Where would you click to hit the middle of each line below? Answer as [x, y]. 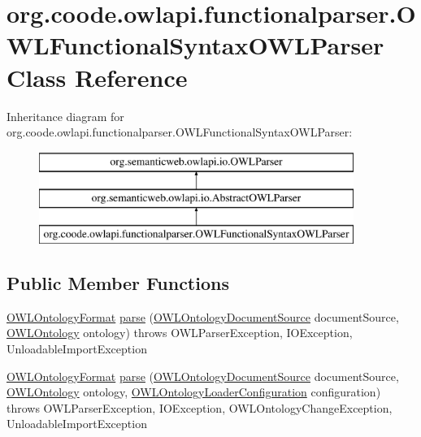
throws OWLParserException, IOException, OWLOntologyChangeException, [200, 407]
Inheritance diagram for [65, 116]
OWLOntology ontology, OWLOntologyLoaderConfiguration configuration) [194, 392]
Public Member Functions [118, 283]
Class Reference [97, 77]
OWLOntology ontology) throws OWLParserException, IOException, [180, 333]
